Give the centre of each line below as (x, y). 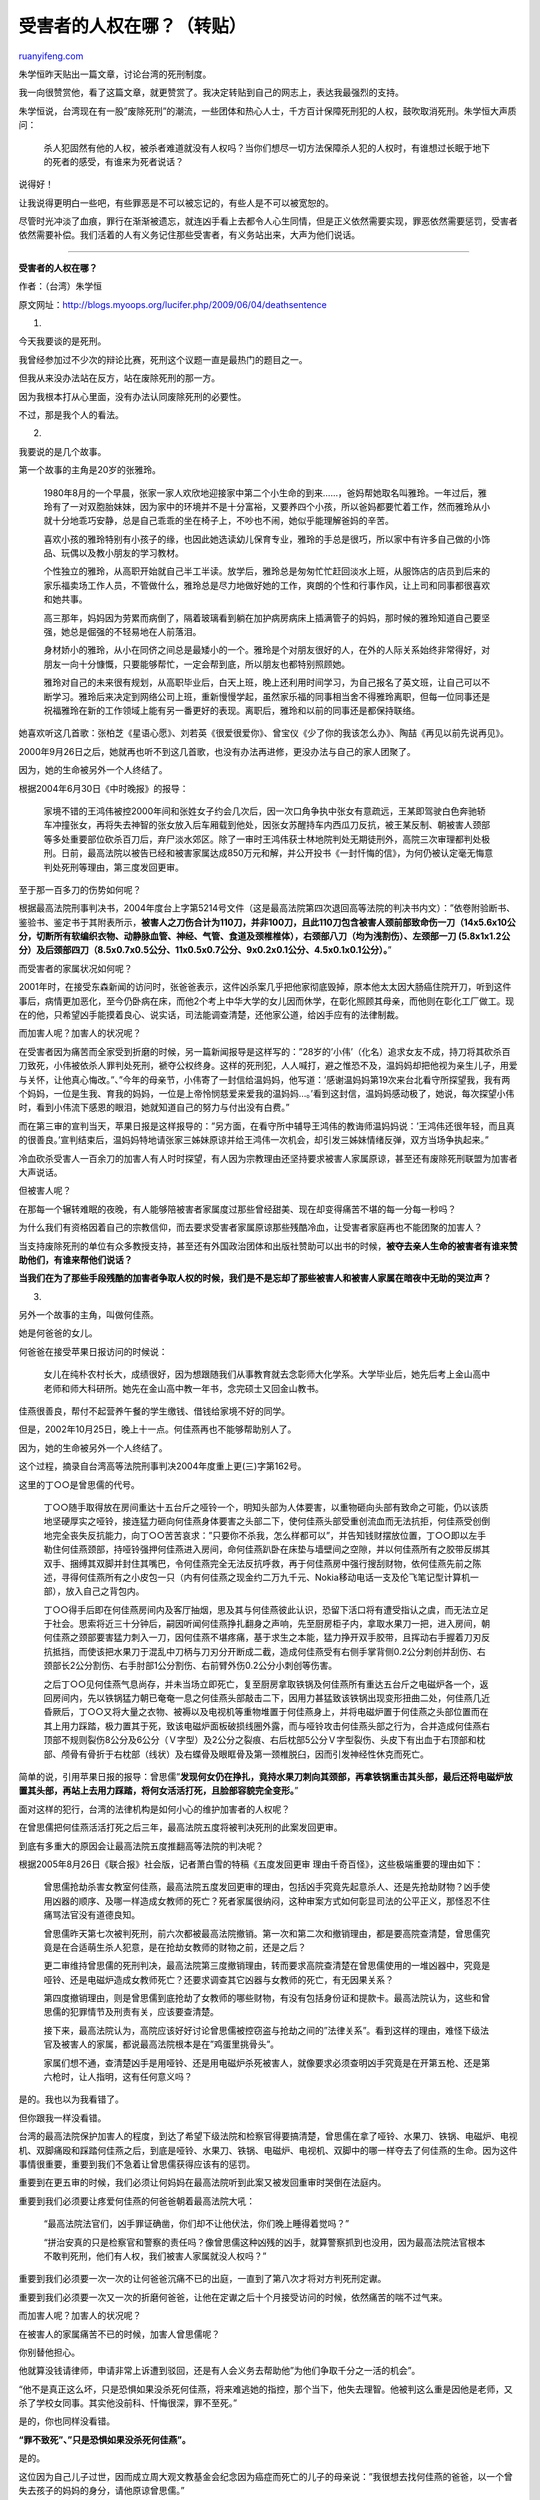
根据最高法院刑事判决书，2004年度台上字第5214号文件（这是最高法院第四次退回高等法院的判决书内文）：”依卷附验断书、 (266, 908)
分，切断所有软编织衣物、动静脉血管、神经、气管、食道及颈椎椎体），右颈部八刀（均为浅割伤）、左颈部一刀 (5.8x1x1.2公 (264, 936)
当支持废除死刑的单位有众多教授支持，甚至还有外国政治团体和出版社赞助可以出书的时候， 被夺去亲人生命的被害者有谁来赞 (268, 1246)
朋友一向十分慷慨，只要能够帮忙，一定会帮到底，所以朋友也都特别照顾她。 (196, 664)
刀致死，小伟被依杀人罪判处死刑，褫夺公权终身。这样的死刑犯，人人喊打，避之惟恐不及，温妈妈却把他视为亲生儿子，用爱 (268, 1066)
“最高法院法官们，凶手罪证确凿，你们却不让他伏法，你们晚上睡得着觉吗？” (196, 2224)
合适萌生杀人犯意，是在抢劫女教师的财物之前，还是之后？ (188, 1947)
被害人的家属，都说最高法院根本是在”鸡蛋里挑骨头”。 (170, 2044)
